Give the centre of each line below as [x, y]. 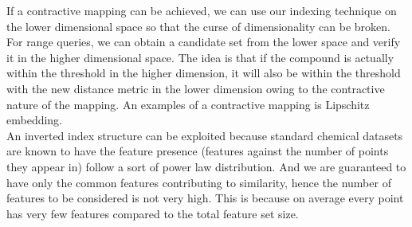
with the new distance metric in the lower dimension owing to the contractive [196, 88]
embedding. [35, 120]
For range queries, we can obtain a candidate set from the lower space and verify [204, 42]
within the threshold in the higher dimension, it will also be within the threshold [204, 73]
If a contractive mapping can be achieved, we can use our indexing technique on [202, 10]
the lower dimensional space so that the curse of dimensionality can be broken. [198, 26]
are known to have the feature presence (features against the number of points [198, 151]
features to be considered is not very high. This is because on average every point [205, 198]
